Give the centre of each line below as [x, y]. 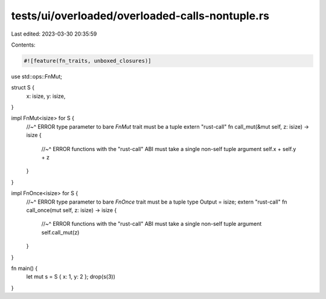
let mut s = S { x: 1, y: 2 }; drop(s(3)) [71, 277]
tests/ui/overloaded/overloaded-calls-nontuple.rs [140, 16]
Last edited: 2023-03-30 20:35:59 [54, 34]
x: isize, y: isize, [46, 96]
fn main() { [24, 268]
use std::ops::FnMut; [37, 76]
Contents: [23, 45]
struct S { [23, 88]
